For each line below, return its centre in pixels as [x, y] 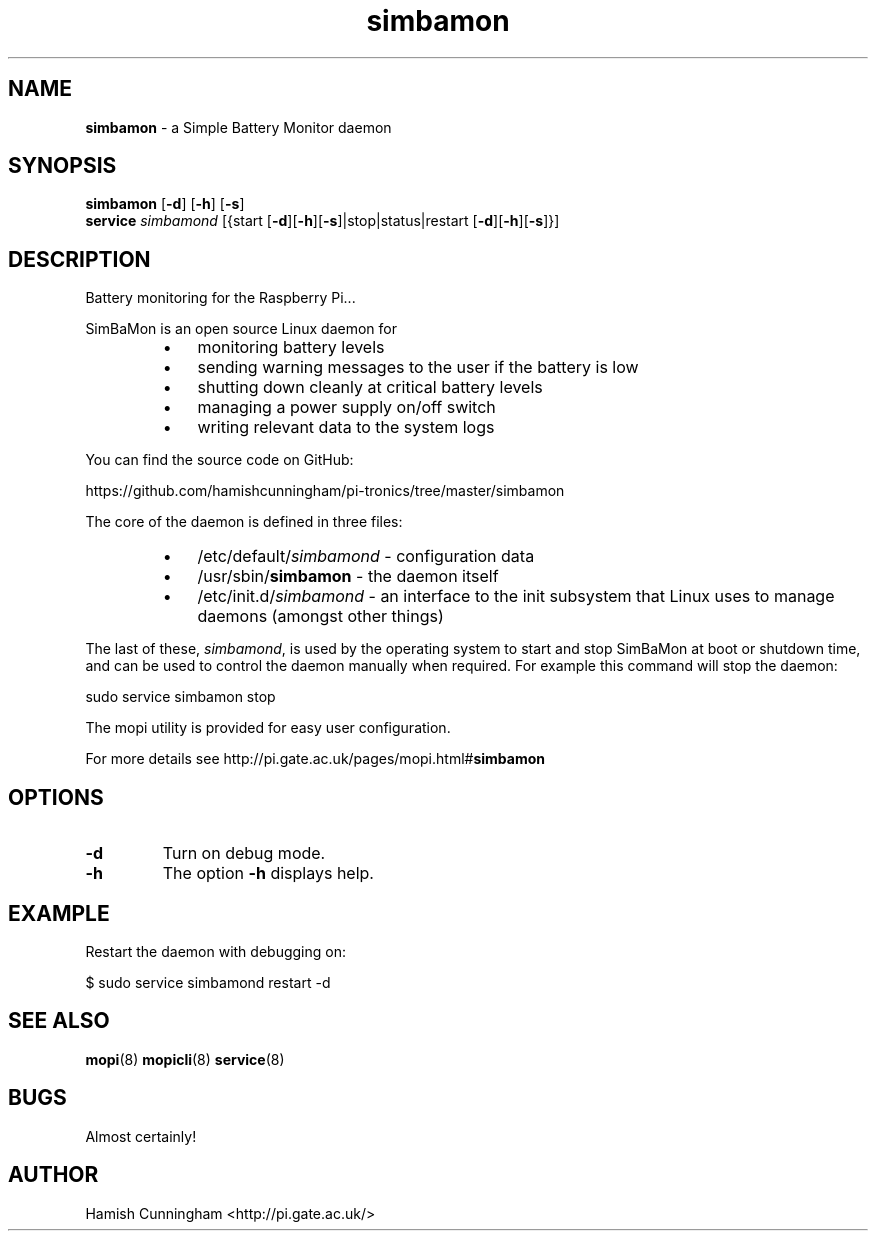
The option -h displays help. [268, 873]
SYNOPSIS [62, 166]
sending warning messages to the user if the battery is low [418, 367]
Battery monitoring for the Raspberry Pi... [220, 298]
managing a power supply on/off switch [346, 407]
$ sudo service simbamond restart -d [208, 982]
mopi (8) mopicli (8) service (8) [185, 1059]
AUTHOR [53, 1175]
